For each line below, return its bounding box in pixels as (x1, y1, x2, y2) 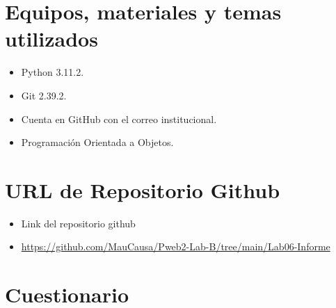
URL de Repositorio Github (5, 175, 280, 204)
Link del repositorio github (21, 216, 136, 230)
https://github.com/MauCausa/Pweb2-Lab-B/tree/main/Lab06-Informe (21, 239, 330, 254)
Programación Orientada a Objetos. (21, 135, 174, 149)
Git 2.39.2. (21, 88, 67, 102)
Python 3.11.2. (21, 65, 84, 79)
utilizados (5, 24, 98, 53)
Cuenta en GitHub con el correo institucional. (21, 111, 217, 126)
